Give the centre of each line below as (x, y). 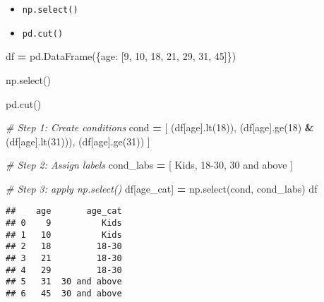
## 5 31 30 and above (64, 282)
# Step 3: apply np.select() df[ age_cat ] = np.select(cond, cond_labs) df (162, 188)
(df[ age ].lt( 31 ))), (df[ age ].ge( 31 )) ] (78, 141)
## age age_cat (64, 211)
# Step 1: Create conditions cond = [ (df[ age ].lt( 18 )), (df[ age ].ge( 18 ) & (160, 127)
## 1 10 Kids (64, 235)
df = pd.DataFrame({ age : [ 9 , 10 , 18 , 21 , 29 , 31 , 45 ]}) (121, 56)
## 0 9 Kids (64, 223)
